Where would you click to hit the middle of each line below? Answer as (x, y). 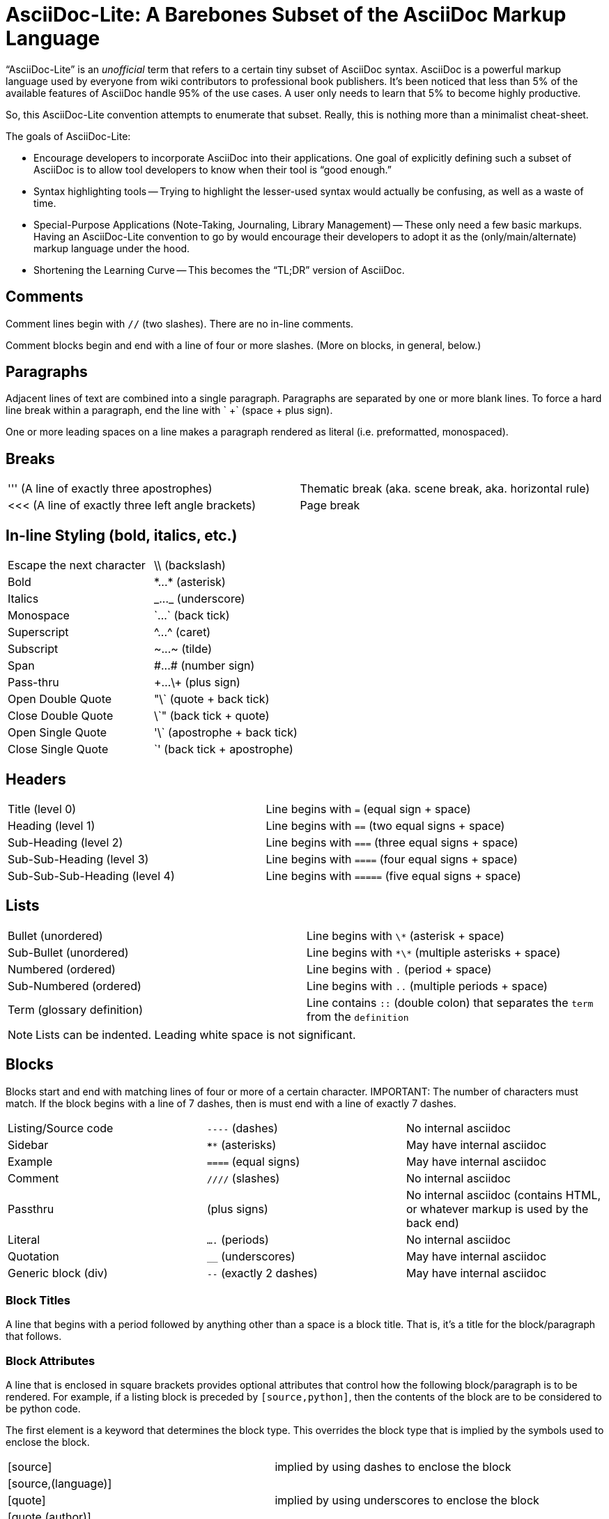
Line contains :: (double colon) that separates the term (450, 1002)
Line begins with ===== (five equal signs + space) (393, 876)
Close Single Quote (58, 749)
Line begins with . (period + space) (399, 969)
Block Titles (38, 1301)
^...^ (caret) (182, 632)
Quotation (33, 1256)
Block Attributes (51, 1360)
